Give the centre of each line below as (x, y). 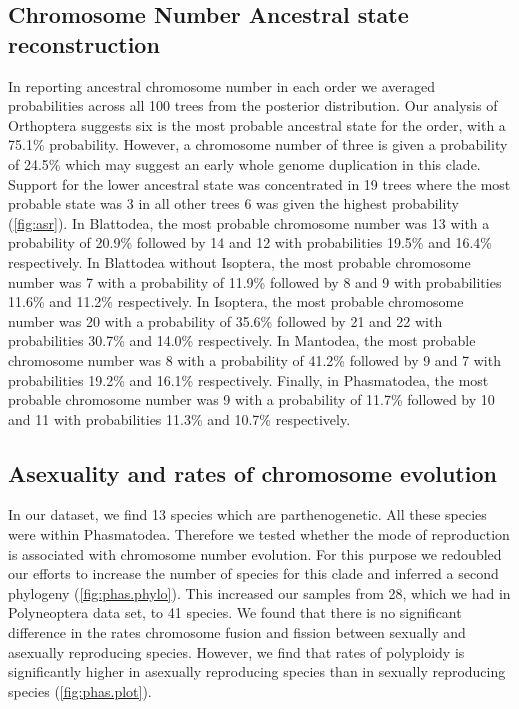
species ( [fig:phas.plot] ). (80, 690)
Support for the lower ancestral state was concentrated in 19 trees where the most (259, 183)
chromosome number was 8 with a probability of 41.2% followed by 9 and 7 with (254, 359)
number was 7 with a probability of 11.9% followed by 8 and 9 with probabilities (255, 281)
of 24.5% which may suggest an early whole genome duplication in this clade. (244, 163)
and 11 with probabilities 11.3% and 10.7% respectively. (179, 418)
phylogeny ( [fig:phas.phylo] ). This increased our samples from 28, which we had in (259, 592)
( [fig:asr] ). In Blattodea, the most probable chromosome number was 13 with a (249, 222)
